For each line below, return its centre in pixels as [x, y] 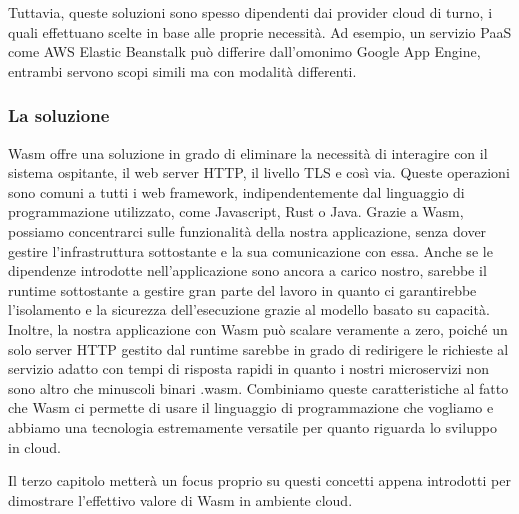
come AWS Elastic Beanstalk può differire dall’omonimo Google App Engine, [244, 51]
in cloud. [34, 446]
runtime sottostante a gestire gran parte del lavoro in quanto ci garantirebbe [242, 289]
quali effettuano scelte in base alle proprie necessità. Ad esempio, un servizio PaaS [260, 31]
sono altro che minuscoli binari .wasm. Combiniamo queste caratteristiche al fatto [258, 387]
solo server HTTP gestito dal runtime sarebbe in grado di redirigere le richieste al [258, 348]
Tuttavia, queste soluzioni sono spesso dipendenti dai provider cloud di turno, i [250, 12]
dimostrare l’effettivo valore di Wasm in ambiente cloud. [180, 499]
